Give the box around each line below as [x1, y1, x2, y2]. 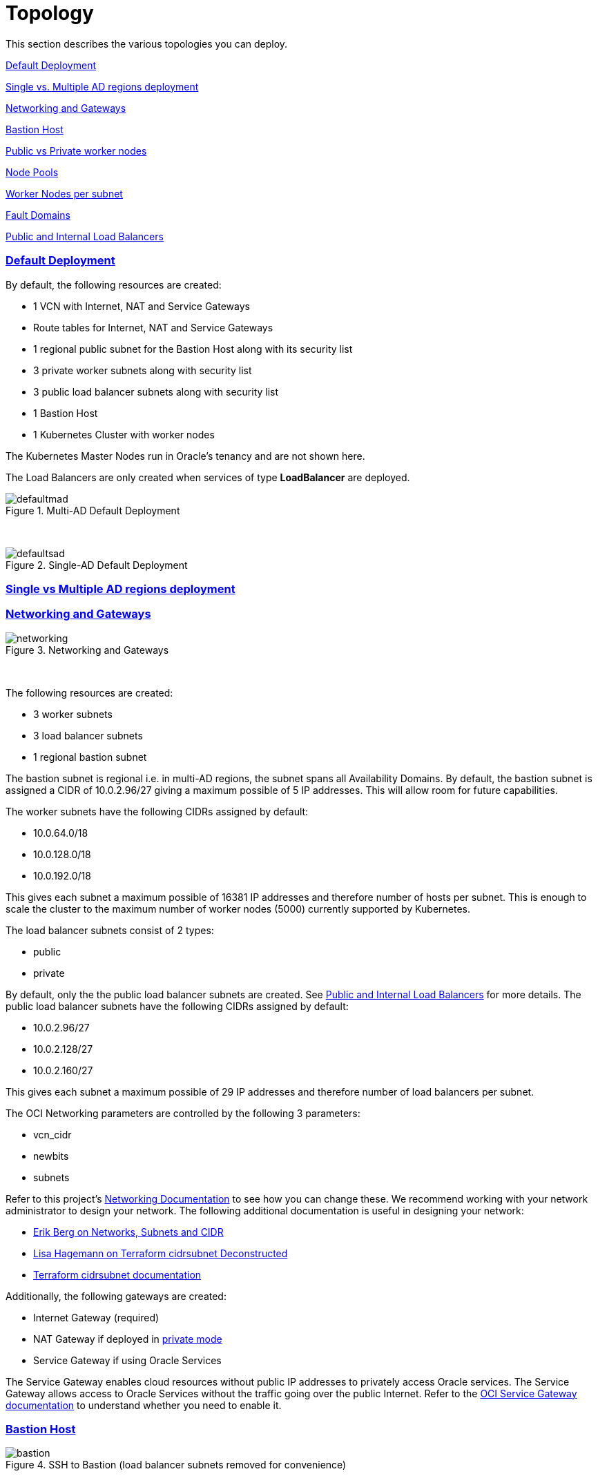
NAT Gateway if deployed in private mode [33, 1332, 222, 1345]
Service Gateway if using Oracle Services [33, 1354, 222, 1366]
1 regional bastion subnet [33, 750, 147, 763]
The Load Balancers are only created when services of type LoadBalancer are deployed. [6, 471, 410, 483]
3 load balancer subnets [33, 729, 143, 741]
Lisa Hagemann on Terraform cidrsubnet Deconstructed [33, 1247, 288, 1259]
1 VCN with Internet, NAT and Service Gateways [33, 300, 250, 312]
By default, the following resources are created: [6, 278, 222, 291]
